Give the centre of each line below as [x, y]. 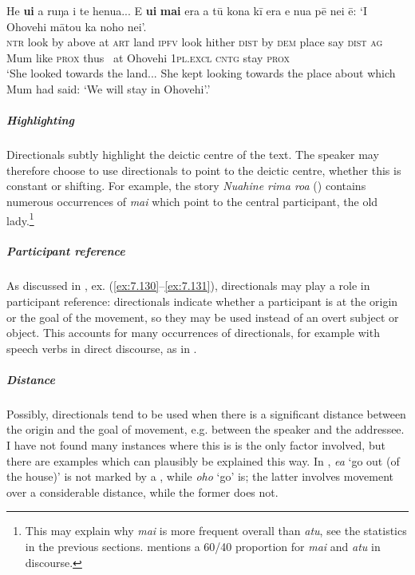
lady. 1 [20, 219]
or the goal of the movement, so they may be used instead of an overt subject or [203, 317]
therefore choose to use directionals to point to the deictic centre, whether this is [204, 170]
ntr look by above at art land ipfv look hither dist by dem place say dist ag [195, 42]
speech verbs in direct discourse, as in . [102, 348]
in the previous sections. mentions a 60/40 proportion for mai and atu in [203, 546]
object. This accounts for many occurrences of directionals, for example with [193, 333]
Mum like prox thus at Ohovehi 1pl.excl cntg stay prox [148, 57]
